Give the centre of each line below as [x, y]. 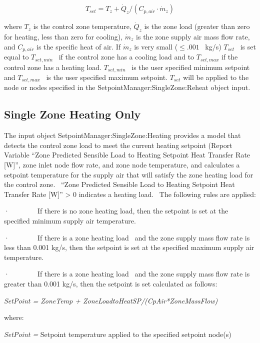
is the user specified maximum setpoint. [107, 77]
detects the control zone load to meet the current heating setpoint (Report [118, 145]
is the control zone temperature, [82, 26]
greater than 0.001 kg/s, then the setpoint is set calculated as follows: [111, 283]
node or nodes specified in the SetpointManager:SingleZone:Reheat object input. [127, 87]
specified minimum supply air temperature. [70, 220]
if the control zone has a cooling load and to [126, 57]
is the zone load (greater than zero [197, 26]
